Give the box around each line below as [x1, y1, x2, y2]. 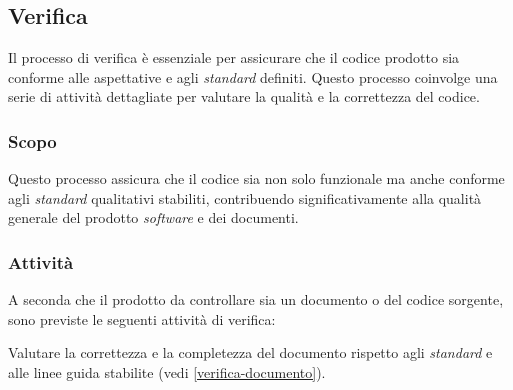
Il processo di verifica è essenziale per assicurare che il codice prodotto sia [8, 47, 460, 68]
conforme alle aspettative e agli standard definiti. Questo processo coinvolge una [8, 66, 498, 87]
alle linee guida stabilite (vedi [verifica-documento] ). [8, 361, 326, 382]
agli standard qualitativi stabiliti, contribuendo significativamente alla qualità [8, 187, 482, 208]
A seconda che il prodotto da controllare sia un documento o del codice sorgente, [8, 289, 504, 310]
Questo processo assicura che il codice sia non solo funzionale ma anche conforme [8, 168, 505, 189]
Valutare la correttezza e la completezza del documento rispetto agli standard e [8, 342, 493, 363]
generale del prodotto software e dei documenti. [8, 207, 299, 228]
